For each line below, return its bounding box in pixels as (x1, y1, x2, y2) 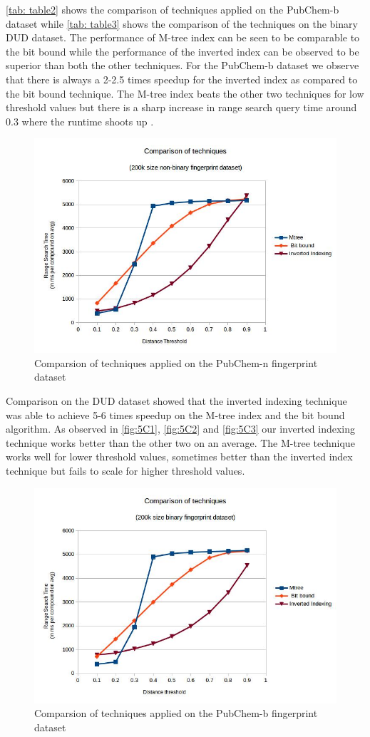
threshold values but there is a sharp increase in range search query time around (6, 100, 357, 115)
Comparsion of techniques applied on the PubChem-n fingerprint (34, 355, 318, 370)
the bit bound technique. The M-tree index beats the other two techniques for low (6, 86, 364, 100)
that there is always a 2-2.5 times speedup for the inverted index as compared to (6, 71, 358, 86)
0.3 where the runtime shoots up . (6, 113, 154, 128)
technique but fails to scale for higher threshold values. (6, 463, 245, 478)
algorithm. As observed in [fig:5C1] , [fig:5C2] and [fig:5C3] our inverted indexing (6, 421, 356, 436)
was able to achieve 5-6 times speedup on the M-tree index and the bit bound (6, 407, 345, 422)
